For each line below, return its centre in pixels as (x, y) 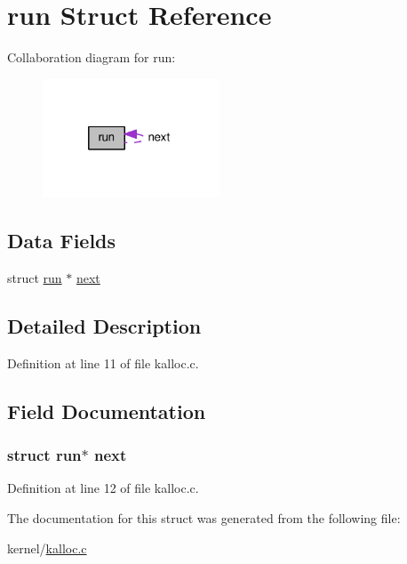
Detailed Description (104, 326)
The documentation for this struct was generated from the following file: (204, 518)
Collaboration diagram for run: (92, 57)
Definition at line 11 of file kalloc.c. (103, 363)
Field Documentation (107, 411)
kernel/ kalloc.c (47, 548)
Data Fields (62, 241)
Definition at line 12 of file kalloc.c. (103, 488)
